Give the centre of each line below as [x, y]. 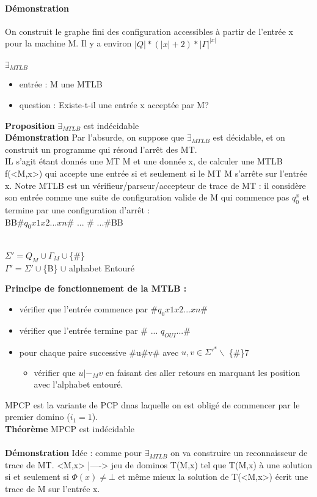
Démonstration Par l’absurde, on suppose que [95, 137]
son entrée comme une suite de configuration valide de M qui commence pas [147, 197]
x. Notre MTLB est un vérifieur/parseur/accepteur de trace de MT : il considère [155, 185]
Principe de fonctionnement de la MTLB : [96, 288]
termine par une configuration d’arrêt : [78, 210]
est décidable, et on [249, 137]
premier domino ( [38, 417]
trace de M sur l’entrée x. [53, 489]
